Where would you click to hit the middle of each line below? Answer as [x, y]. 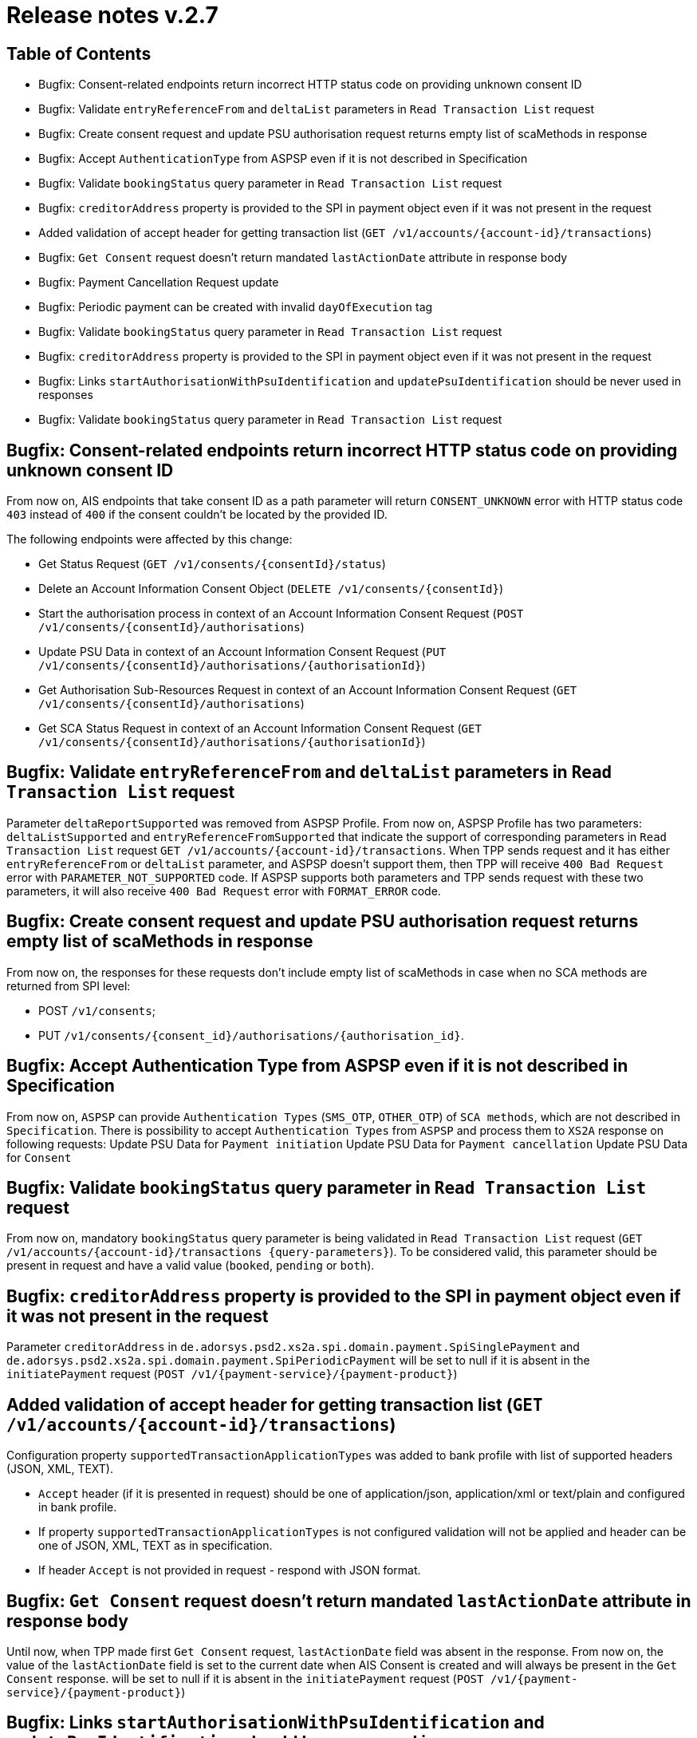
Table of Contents [79, 53]
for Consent [39, 1157]
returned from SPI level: [69, 986]
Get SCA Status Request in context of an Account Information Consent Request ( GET [260, 729]
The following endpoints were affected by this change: [150, 539]
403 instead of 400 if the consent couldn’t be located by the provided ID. [197, 515]
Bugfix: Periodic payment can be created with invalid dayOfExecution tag [236, 307]
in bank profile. [78, 1507]
